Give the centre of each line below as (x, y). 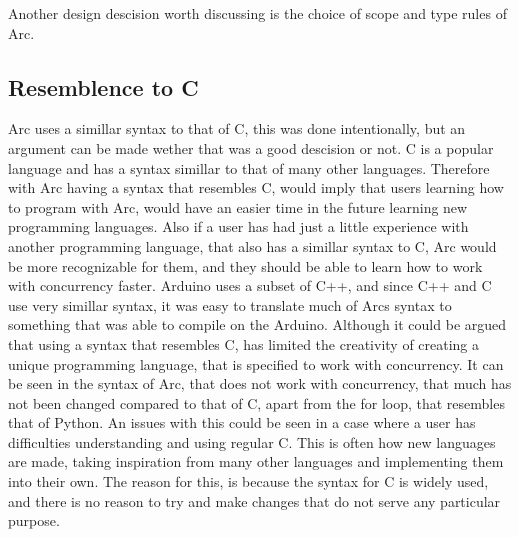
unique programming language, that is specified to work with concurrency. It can (256, 363)
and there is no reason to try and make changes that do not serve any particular (254, 500)
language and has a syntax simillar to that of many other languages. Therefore (249, 167)
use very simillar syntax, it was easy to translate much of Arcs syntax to (230, 304)
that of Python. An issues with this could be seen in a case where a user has (242, 422)
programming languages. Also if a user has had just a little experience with (238, 226)
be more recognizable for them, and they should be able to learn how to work (245, 265)
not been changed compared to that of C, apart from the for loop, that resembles (256, 402)
